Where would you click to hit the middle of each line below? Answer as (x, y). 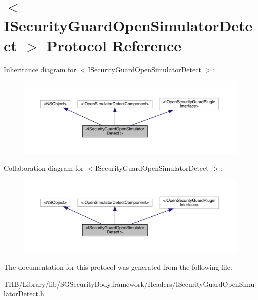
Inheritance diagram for (40, 69)
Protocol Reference (114, 45)
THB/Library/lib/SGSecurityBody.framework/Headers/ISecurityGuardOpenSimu (129, 283)
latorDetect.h (24, 293)
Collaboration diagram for (44, 168)
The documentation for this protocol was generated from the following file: (118, 267)
